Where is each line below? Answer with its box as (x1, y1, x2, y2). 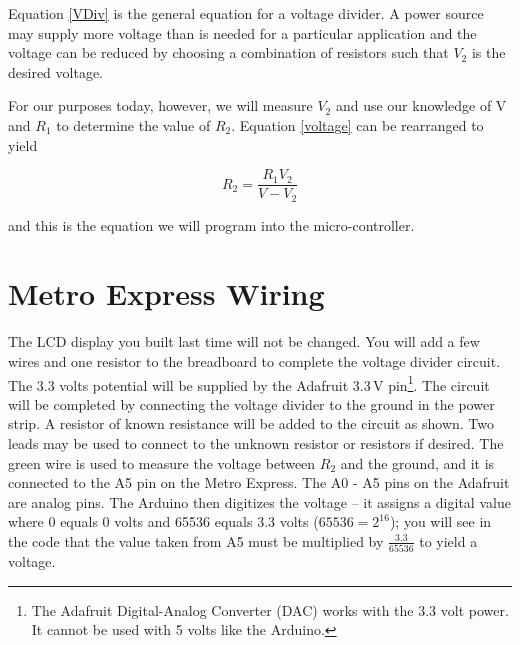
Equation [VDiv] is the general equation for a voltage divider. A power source (8, 3, 484, 23)
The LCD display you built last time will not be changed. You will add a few (8, 331, 480, 352)
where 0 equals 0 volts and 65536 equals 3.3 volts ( (8, 511, 319, 532)
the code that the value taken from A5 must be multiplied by (8, 530, 384, 551)
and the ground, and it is (340, 452, 495, 473)
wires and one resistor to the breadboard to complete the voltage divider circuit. (8, 350, 501, 371)
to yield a (419, 530, 478, 551)
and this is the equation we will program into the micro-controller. (8, 214, 415, 235)
